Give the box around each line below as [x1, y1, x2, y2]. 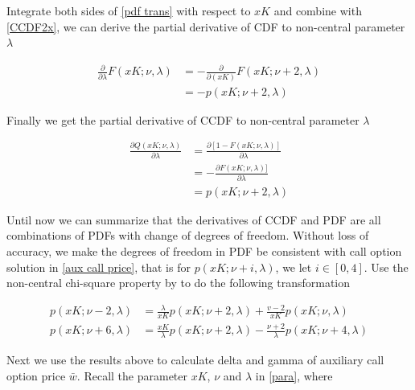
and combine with [273, 2, 362, 18]
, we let [275, 258, 312, 275]
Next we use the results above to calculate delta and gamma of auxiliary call [6, 351, 384, 368]
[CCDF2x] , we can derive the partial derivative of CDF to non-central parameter [6, 18, 405, 35]
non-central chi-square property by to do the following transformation [6, 274, 351, 291]
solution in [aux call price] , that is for [6, 258, 191, 275]
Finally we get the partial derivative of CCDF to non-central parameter [6, 111, 360, 128]
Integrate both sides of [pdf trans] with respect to [6, 2, 251, 18]
